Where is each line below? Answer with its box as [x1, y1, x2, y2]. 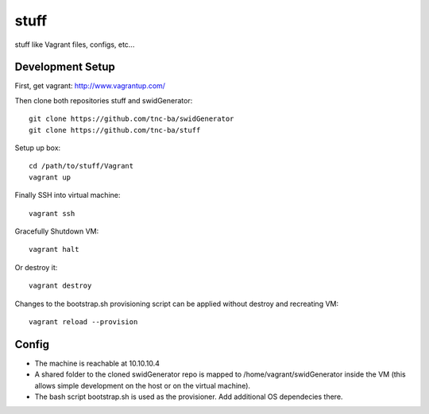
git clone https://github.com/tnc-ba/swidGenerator [29, 114, 234, 123]
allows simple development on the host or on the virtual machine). [34, 381, 250, 390]
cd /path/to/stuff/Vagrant [29, 161, 134, 171]
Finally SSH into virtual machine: [14, 191, 121, 200]
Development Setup [14, 60, 115, 74]
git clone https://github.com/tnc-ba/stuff [29, 126, 201, 134]
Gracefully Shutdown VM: [14, 226, 99, 236]
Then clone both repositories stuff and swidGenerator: [14, 95, 193, 105]
